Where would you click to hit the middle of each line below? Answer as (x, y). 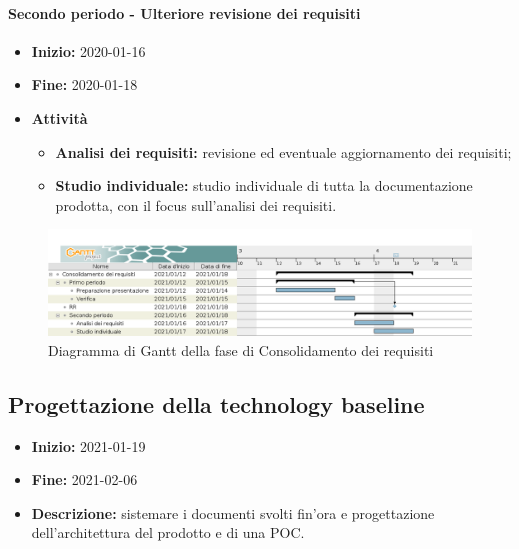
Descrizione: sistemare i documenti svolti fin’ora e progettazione (233, 512)
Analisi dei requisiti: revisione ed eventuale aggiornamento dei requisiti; (283, 151)
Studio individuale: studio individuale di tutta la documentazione (264, 185)
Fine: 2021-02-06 (84, 479)
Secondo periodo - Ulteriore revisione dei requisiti (184, 12)
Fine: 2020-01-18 (84, 84)
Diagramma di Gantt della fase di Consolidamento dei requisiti (241, 349)
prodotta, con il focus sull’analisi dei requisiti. (196, 204)
